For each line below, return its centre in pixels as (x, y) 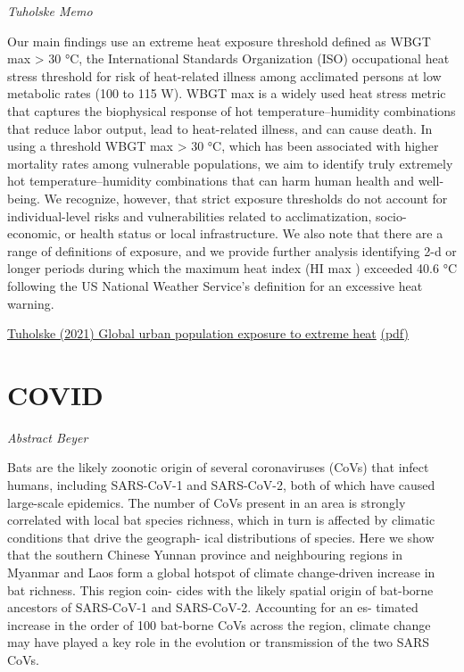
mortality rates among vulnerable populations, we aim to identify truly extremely (230, 163)
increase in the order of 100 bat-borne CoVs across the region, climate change (219, 624)
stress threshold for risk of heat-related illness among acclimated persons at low (224, 75)
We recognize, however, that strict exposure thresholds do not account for (246, 198)
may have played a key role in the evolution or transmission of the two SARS (219, 642)
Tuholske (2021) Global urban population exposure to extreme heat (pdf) (208, 333)
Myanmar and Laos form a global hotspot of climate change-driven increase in (221, 572)
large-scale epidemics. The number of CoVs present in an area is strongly (207, 502)
